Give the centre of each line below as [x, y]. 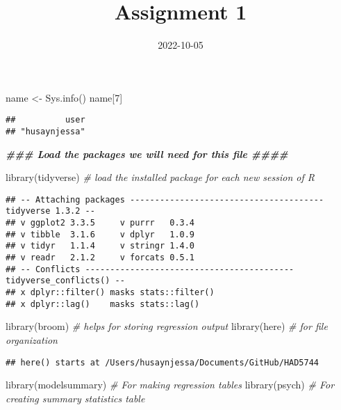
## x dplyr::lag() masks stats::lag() [103, 304]
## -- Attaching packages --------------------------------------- [165, 199]
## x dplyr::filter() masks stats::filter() [110, 293]
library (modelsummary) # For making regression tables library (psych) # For [170, 385]
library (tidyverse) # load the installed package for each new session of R [160, 177]
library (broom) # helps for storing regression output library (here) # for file [167, 326]
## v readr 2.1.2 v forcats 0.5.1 [100, 258]
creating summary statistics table [75, 398]
